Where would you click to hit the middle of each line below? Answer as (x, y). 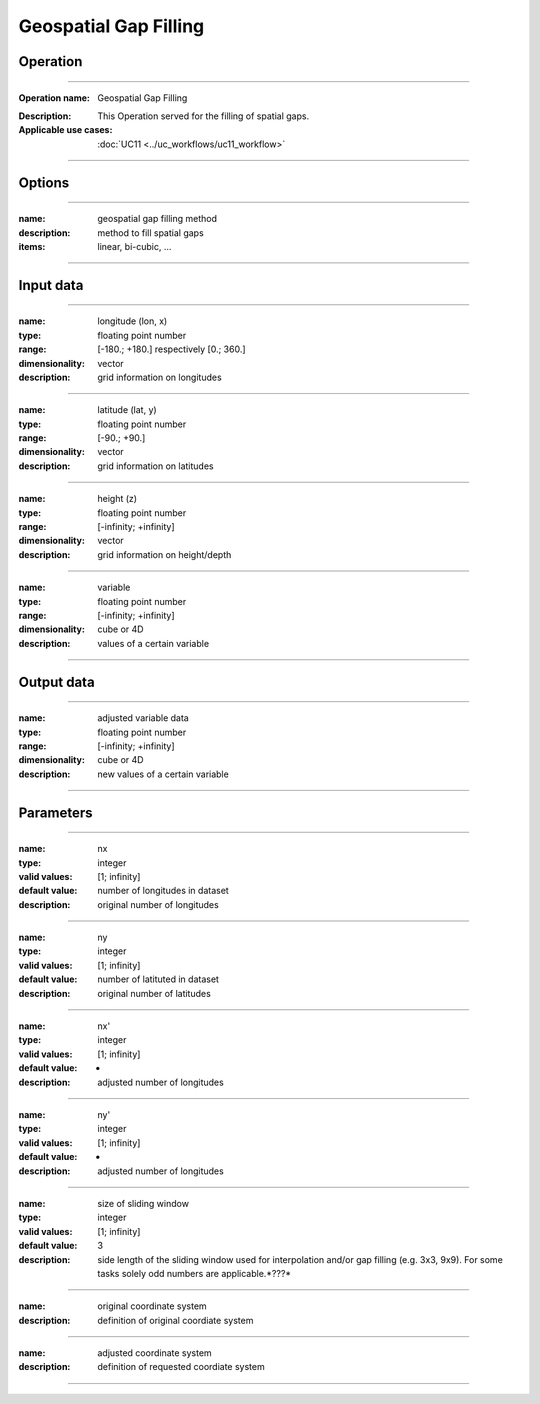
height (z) (117, 499)
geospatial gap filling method (157, 219)
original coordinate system (152, 1306)
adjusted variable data (143, 718)
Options (44, 182)
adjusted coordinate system (154, 1353)
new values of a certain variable (163, 774)
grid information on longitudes (159, 377)
